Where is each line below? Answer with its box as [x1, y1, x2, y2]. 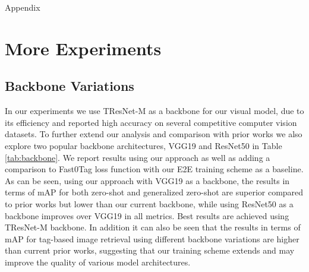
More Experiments [5, 36, 162, 60]
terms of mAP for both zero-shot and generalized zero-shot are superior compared [5, 186, 304, 198]
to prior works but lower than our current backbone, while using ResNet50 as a [5, 197, 294, 210]
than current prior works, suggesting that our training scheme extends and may [5, 244, 295, 257]
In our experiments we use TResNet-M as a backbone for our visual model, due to [5, 105, 304, 117]
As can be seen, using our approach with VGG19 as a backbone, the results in [5, 174, 290, 186]
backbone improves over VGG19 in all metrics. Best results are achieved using [5, 209, 289, 222]
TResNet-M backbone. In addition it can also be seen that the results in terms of [5, 221, 301, 233]
